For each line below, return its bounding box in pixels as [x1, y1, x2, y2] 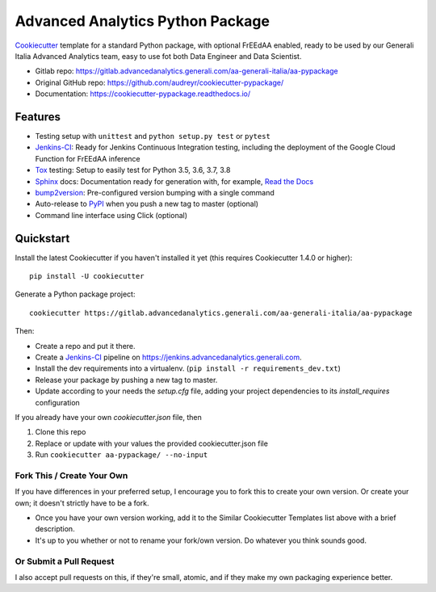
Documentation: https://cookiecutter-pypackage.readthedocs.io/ [35, 89, 251, 99]
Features [15, 110, 61, 124]
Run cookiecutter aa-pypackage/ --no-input [35, 450, 208, 460]
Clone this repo [35, 427, 86, 437]
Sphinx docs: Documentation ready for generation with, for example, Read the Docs [35, 176, 314, 186]
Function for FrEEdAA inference [35, 153, 140, 163]
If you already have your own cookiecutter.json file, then [15, 412, 202, 422]
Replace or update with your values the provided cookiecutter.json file [35, 439, 268, 448]
